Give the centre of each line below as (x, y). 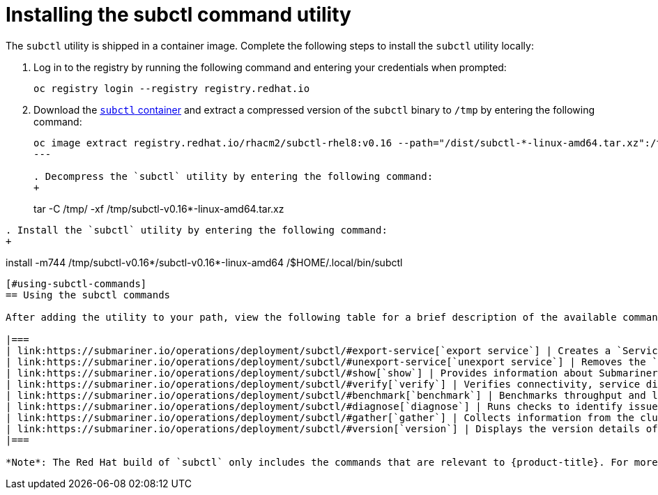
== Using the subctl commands (88, 295)
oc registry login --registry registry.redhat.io (172, 88)
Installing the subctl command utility (178, 15)
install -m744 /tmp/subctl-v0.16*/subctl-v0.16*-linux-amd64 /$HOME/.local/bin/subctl (204, 262)
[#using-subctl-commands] (76, 283)
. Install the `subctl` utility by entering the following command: (197, 230)
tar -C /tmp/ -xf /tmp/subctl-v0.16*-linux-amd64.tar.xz (159, 208)
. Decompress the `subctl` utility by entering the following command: (234, 176)
